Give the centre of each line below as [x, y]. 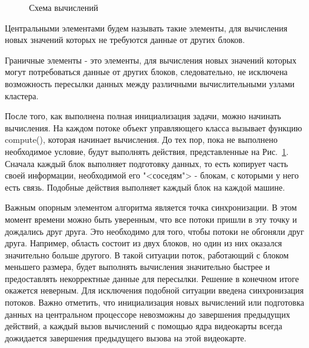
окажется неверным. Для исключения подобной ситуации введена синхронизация [154, 290]
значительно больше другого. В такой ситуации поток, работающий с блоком [147, 254]
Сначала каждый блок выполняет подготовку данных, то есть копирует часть [147, 163]
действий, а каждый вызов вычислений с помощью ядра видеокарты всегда [144, 326]
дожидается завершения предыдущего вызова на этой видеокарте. [126, 337]
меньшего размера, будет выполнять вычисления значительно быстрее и [138, 267]
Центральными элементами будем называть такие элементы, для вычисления [146, 28]
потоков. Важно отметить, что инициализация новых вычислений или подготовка [154, 302]
